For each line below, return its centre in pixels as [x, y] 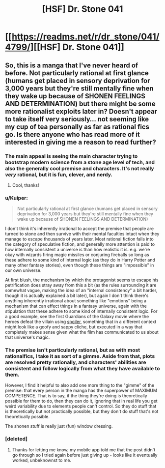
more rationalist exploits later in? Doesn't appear [81, 111]
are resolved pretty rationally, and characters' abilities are [76, 362]
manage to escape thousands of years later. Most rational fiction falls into [79, 239]
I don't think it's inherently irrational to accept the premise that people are [79, 229]
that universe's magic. [27, 337]
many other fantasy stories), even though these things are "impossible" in [80, 265]
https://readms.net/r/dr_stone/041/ [85, 37]
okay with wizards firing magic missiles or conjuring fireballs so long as [77, 255]
